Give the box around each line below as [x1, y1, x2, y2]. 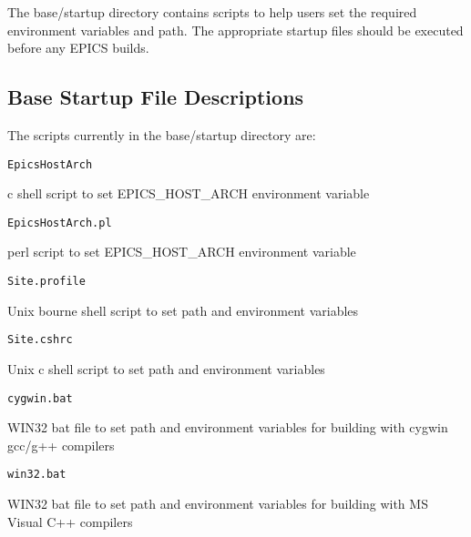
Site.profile [7, 275, 86, 289]
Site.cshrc [7, 333, 73, 347]
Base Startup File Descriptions [7, 83, 304, 111]
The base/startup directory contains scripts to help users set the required [7, 3, 417, 21]
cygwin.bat [7, 391, 73, 405]
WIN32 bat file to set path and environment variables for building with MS [7, 494, 428, 513]
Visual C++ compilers [7, 512, 133, 531]
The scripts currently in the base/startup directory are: [7, 125, 316, 144]
